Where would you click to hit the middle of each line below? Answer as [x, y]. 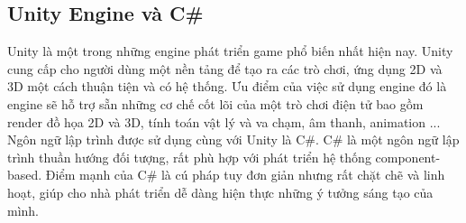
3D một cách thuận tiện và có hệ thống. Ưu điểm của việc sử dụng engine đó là [227, 86]
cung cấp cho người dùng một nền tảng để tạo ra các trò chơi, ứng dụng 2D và [225, 68]
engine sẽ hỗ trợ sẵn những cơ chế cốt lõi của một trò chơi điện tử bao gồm [215, 103]
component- [408, 157]
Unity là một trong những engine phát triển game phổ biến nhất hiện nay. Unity [230, 51]
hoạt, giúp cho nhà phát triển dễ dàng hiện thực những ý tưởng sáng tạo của [220, 192]
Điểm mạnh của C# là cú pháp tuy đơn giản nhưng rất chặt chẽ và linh [245, 175]
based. [25, 175]
